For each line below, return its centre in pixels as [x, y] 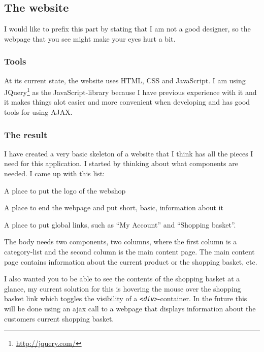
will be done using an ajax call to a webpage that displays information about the [130, 309]
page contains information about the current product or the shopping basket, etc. [131, 261]
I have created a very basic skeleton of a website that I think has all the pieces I [129, 153]
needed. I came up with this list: [55, 173]
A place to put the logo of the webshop [65, 190]
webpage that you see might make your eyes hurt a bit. [90, 38]
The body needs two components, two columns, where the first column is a [121, 242]
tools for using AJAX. [38, 112]
